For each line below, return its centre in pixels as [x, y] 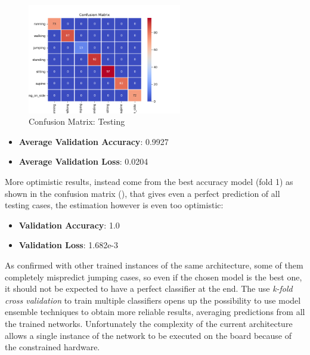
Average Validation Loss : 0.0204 [83, 161]
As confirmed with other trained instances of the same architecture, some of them [154, 265]
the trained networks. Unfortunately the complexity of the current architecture [149, 324]
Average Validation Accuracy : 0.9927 [94, 141]
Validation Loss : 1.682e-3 [69, 245]
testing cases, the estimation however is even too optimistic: [114, 205]
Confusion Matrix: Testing [77, 121]
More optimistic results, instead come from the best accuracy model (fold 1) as [149, 182]
